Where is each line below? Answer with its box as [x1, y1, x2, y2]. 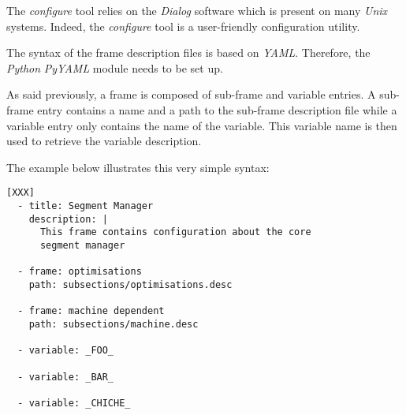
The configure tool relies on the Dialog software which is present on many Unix [6, 2, 388, 18]
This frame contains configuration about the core [39, 226, 311, 238]
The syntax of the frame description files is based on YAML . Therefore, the [6, 44, 371, 61]
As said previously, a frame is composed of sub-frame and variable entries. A [6, 86, 376, 103]
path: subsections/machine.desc [28, 318, 199, 330]
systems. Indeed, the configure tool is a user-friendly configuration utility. [6, 17, 360, 34]
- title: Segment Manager [17, 200, 154, 211]
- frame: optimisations [17, 266, 142, 278]
